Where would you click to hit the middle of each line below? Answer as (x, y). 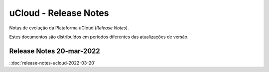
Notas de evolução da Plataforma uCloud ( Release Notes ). (69, 28)
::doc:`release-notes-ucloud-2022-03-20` (52, 63)
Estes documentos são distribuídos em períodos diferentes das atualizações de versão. (99, 37)
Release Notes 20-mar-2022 (55, 51)
